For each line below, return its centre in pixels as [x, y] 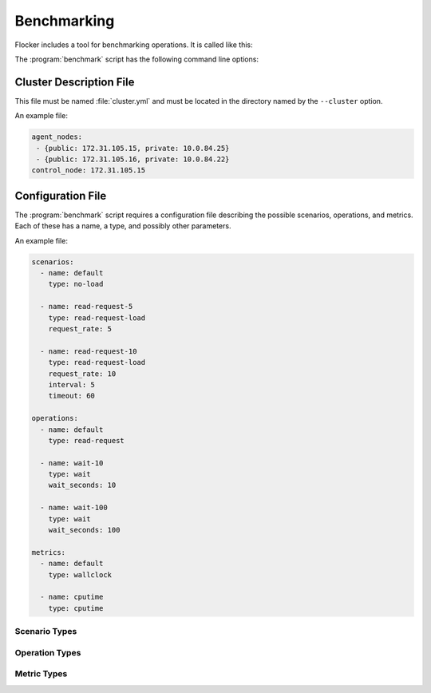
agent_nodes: [57, 137]
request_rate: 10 [82, 374]
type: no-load [76, 284]
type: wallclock [80, 574]
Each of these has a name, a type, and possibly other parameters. [123, 226]
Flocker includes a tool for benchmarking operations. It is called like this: [134, 45]
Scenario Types [46, 632]
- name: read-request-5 [87, 307]
